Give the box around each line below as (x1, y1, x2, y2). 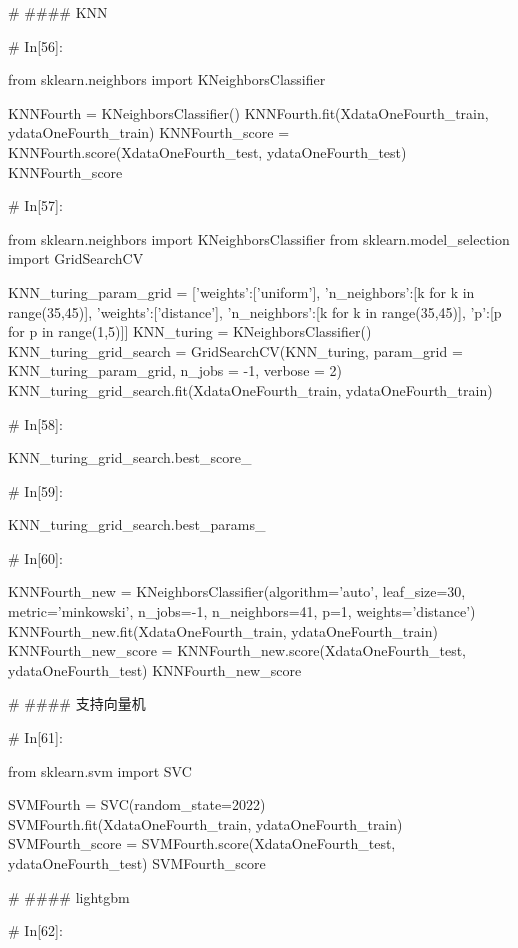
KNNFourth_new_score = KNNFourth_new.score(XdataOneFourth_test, (8, 640, 467, 661)
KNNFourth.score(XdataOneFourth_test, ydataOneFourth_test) (8, 141, 407, 162)
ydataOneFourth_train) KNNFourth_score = (8, 122, 290, 143)
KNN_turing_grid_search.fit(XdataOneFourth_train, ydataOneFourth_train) (8, 379, 493, 400)
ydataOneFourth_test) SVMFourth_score (8, 853, 266, 873)
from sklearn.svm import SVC (8, 760, 192, 781)
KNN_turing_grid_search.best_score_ (8, 447, 252, 468)
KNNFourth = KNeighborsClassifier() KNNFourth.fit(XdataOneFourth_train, (8, 102, 489, 123)
